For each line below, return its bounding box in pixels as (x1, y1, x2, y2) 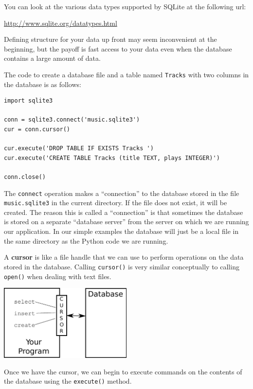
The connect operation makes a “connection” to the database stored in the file (4, 188, 239, 198)
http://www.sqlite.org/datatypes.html (4, 18, 117, 28)
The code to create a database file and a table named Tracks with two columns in (4, 69, 249, 79)
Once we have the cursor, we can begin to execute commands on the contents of (4, 366, 242, 376)
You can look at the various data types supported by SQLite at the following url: (4, 1, 246, 11)
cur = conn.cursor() (4, 126, 71, 133)
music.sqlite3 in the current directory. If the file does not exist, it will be (4, 197, 227, 208)
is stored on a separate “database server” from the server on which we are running (4, 216, 249, 227)
